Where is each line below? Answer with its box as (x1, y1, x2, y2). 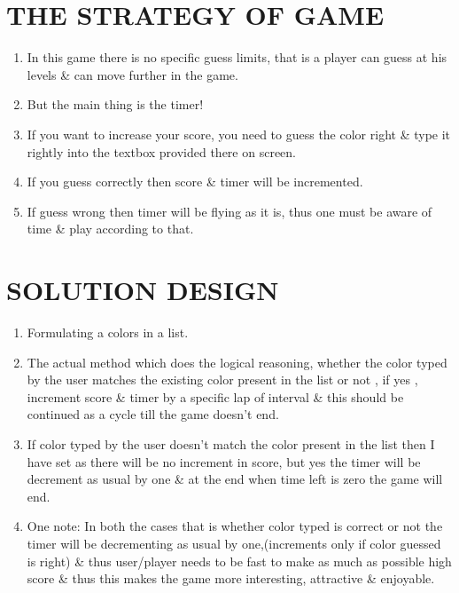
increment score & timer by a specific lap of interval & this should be (27, 387, 404, 406)
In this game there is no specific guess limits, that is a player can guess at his (27, 48, 447, 67)
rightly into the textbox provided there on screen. (27, 142, 296, 161)
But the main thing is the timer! (27, 95, 204, 114)
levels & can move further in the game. (27, 65, 238, 83)
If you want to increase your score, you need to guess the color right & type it (27, 124, 451, 143)
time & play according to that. (27, 219, 194, 238)
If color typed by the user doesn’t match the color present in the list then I (27, 434, 435, 453)
